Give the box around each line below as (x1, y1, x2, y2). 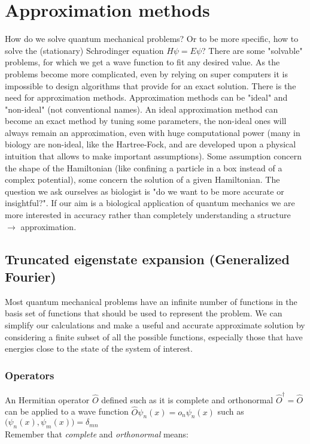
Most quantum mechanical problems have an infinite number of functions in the (5, 295, 297, 307)
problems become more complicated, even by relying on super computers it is (5, 67, 288, 80)
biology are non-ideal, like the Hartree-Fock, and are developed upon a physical (5, 138, 296, 150)
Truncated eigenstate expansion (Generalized (5, 249, 290, 268)
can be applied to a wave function (5, 405, 129, 418)
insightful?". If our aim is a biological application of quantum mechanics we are (5, 197, 295, 209)
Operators (5, 367, 54, 382)
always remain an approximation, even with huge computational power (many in (5, 126, 300, 138)
